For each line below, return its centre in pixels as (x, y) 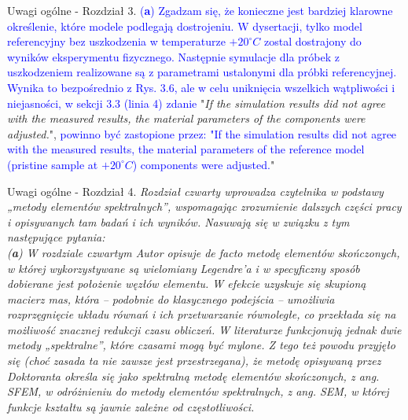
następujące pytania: (56, 237)
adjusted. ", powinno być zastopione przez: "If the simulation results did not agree (202, 133)
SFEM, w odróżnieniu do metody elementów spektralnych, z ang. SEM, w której (198, 391)
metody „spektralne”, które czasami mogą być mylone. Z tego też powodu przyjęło (201, 345)
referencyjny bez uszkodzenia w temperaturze (116, 41)
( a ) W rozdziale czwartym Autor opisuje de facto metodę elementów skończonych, (204, 252)
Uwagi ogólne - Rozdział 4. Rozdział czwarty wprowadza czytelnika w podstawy (195, 191)
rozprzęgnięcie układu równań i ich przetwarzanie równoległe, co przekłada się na (202, 314)
